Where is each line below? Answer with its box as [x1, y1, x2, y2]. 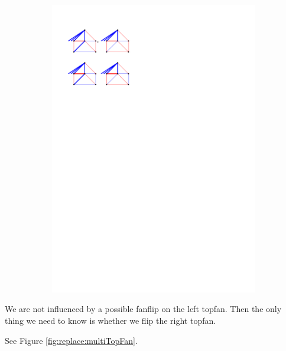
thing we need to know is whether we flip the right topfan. [5, 314, 216, 326]
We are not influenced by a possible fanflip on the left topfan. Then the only [5, 303, 282, 315]
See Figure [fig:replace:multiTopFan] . [5, 334, 138, 346]
